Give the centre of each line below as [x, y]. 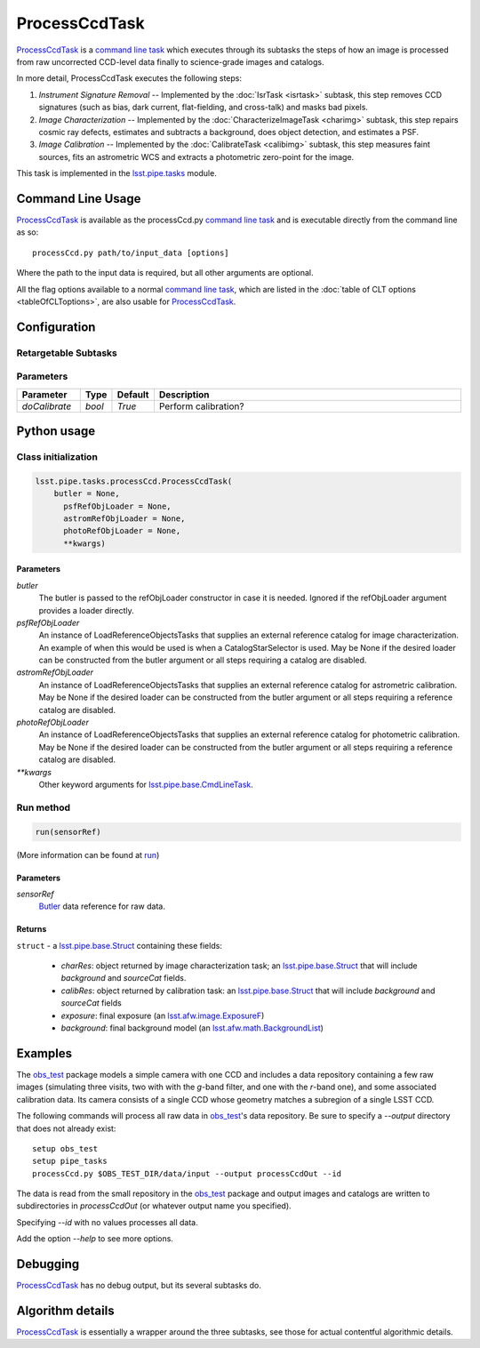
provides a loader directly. [87, 610]
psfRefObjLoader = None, [118, 506]
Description [184, 394]
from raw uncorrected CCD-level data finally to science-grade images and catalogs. [170, 61]
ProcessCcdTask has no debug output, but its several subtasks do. [139, 1286]
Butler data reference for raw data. [102, 906]
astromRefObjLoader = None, [124, 518]
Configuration [56, 327]
